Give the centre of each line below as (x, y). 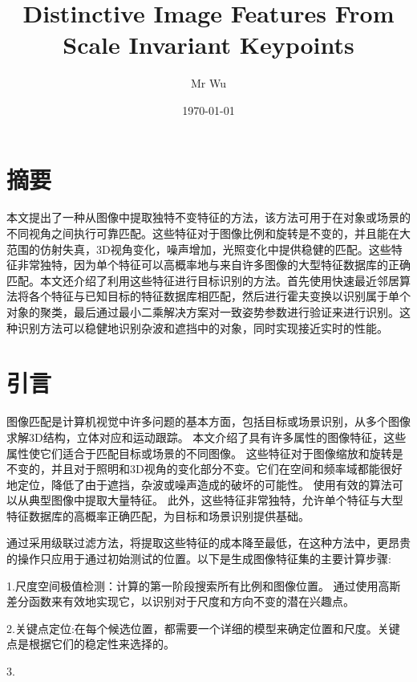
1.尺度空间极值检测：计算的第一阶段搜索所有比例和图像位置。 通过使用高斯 (204, 585)
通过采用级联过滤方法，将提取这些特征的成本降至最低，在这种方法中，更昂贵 (208, 543)
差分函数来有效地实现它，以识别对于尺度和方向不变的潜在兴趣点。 (180, 601)
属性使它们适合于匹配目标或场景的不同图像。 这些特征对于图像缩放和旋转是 (205, 453)
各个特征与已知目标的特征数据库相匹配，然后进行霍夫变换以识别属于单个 (219, 296)
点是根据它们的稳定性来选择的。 (91, 644)
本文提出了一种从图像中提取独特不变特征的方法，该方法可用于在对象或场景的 (208, 217)
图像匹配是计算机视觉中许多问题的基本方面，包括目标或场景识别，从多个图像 (208, 421)
